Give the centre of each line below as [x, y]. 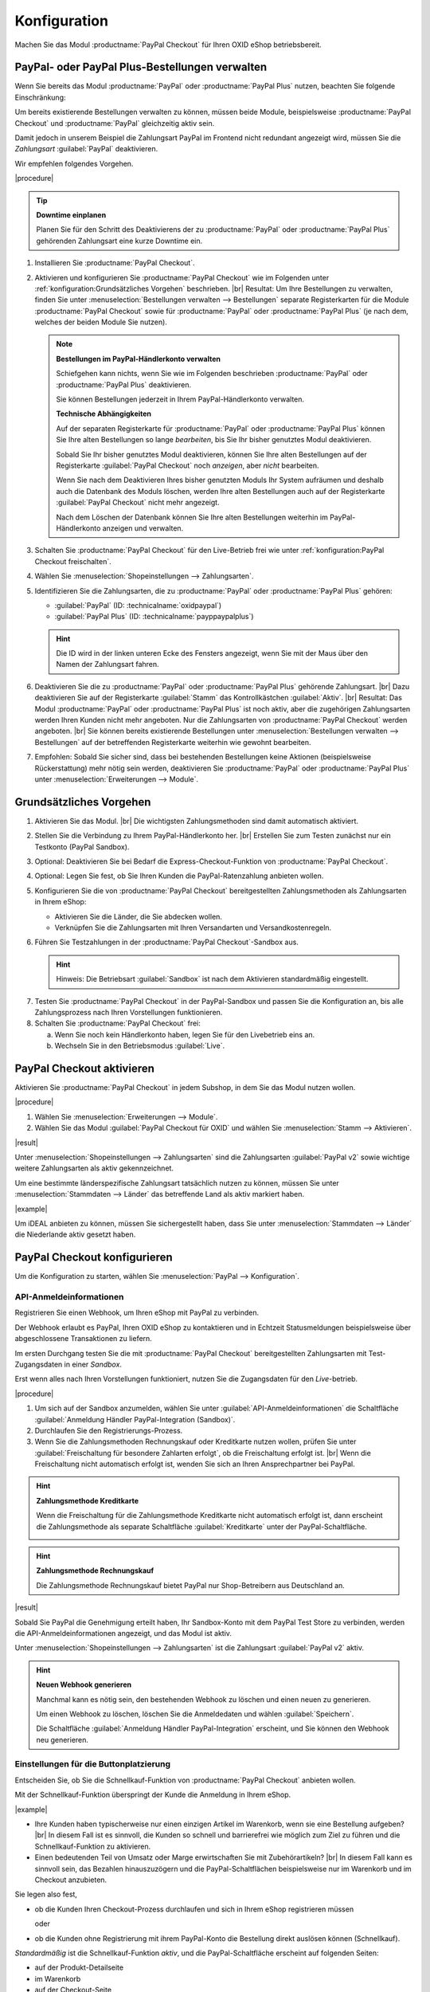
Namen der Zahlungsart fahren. [107, 665]
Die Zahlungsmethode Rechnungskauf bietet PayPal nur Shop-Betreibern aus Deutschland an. [191, 1585]
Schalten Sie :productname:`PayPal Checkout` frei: [117, 1023]
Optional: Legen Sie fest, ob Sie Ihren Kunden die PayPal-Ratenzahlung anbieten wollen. [179, 876]
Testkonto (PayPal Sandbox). [82, 847]
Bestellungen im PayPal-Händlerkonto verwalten [139, 359]
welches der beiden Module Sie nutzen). [101, 322]
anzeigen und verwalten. [143, 528]
